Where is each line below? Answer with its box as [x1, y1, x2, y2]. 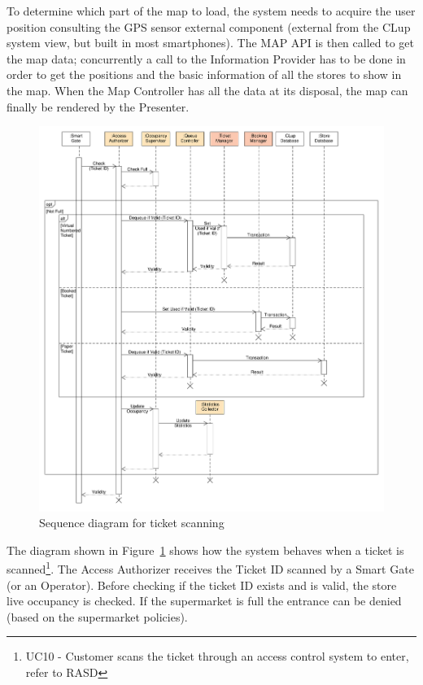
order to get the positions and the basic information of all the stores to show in [7, 66, 402, 83]
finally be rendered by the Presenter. [7, 98, 190, 115]
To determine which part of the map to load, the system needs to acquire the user [7, 2, 416, 19]
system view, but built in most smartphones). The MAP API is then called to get [7, 34, 414, 51]
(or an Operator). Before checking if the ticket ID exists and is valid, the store [7, 576, 397, 593]
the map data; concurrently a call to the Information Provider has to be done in [7, 50, 406, 67]
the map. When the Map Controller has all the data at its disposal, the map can [7, 81, 408, 98]
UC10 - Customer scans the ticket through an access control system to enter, [25, 648, 409, 665]
